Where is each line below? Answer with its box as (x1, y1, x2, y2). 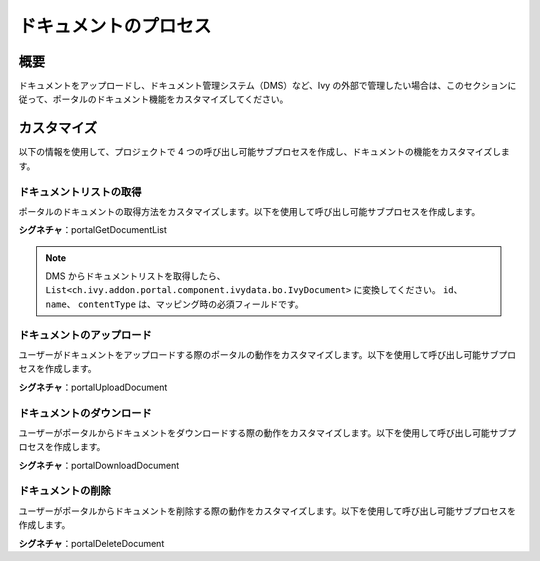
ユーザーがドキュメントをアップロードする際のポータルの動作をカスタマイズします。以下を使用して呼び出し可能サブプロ (18, 348, 517, 360)
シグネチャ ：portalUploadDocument (18, 381, 168, 393)
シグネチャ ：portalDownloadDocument (18, 459, 180, 471)
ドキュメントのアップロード (18, 328, 152, 342)
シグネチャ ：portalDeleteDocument (18, 537, 165, 549)
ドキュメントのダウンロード (18, 406, 152, 420)
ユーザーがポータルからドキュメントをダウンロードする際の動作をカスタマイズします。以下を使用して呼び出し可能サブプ (18, 426, 517, 439)
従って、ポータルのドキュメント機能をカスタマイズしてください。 (18, 93, 289, 105)
